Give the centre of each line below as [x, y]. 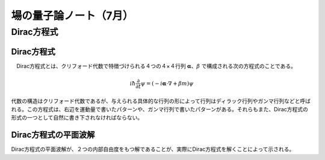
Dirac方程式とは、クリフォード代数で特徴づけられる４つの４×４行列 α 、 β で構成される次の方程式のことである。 [156, 66]
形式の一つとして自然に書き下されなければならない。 [77, 118]
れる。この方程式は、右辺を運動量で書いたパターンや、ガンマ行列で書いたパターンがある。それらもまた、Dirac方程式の [159, 109]
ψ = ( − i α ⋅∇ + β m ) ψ [167, 83]
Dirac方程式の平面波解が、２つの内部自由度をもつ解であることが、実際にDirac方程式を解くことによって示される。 [153, 149]
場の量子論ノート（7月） [72, 16]
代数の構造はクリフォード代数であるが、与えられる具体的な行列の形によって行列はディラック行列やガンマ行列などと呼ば [161, 101]
